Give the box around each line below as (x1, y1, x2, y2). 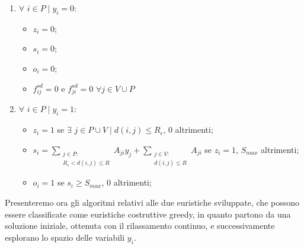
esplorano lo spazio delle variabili (5, 231, 125, 243)
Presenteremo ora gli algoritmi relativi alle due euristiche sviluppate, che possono (5, 196, 300, 208)
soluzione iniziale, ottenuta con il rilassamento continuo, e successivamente (5, 219, 275, 232)
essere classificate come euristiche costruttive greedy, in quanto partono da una (5, 207, 291, 220)
